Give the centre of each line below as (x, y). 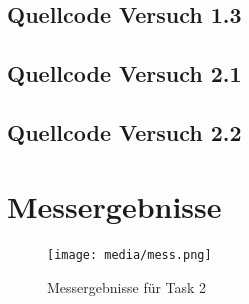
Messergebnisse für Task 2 (127, 287)
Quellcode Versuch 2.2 (124, 131)
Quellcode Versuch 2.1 (124, 73)
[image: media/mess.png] (129, 255)
